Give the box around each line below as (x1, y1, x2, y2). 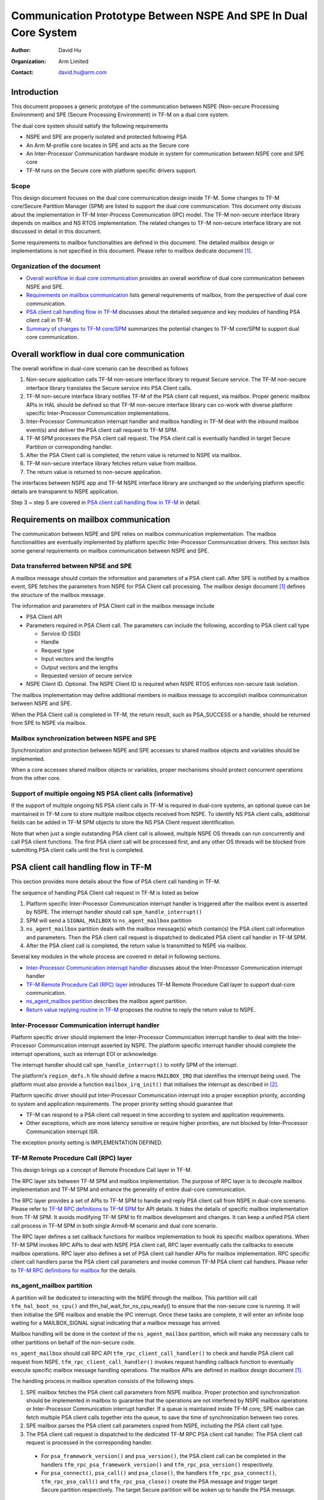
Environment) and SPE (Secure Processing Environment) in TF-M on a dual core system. (11, 111, 230, 118)
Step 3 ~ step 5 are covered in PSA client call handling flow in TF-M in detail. (11, 499, 201, 506)
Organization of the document (11, 262, 101, 271)
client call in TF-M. (26, 317, 73, 324)
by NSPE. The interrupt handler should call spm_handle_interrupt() (26, 908, 202, 916)
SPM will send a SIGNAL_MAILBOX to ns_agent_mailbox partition (26, 917, 192, 924)
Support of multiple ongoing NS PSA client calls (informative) (11, 790, 193, 798)
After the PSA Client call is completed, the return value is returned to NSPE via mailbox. (26, 451, 242, 458)
